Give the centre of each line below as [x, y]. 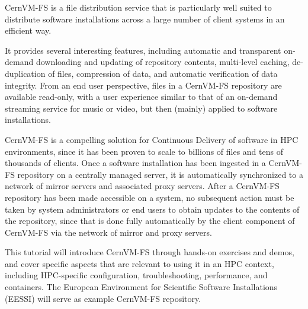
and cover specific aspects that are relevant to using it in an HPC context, [139, 263]
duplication [25, 73]
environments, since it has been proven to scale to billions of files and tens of [144, 151]
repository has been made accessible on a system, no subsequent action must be [150, 197]
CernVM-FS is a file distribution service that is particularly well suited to [138, 7]
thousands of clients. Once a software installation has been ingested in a [135, 163]
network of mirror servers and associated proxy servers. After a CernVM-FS [142, 186]
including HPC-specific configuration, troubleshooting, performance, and [136, 275]
